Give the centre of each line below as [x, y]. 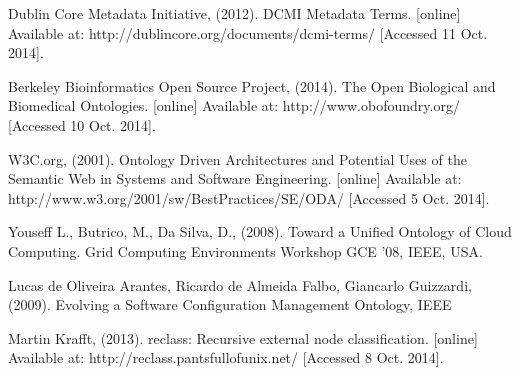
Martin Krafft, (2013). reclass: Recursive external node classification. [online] [243, 337]
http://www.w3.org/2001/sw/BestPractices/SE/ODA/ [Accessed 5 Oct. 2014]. [249, 197]
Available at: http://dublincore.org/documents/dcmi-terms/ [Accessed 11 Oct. [248, 32]
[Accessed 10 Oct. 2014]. [82, 124]
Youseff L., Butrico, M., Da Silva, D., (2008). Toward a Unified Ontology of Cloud [260, 231]
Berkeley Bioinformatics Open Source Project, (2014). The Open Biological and [252, 85]
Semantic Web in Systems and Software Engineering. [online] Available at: [235, 178]
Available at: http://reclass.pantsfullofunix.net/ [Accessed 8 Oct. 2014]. [226, 357]
